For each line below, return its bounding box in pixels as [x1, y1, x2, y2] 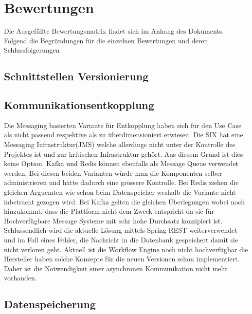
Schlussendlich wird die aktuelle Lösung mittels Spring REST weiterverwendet [4, 225, 237, 235]
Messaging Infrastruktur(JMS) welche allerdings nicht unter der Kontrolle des [4, 139, 235, 149]
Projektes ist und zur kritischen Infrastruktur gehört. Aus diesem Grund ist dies [4, 148, 243, 159]
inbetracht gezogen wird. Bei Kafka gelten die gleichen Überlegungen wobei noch [4, 196, 245, 206]
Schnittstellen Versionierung [4, 69, 149, 84]
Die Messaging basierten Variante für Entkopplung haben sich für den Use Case [4, 120, 242, 130]
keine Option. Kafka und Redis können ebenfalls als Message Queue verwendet [4, 158, 239, 168]
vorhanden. [4, 273, 37, 283]
